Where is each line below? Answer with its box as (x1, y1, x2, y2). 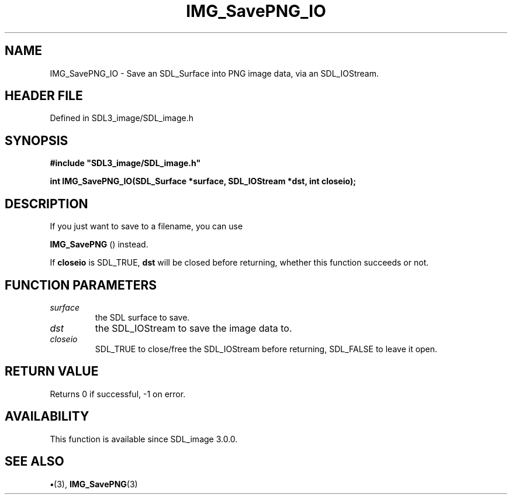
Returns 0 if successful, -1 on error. (50, 388, 186, 399)
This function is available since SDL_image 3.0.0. (50, 433, 238, 444)
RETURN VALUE (5, 364, 99, 379)
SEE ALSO (5, 454, 64, 469)
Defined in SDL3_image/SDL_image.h (50, 113, 194, 123)
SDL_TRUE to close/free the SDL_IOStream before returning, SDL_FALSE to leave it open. (95, 343, 438, 354)
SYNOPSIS (5, 133, 68, 148)
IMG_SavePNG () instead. (50, 239, 148, 250)
